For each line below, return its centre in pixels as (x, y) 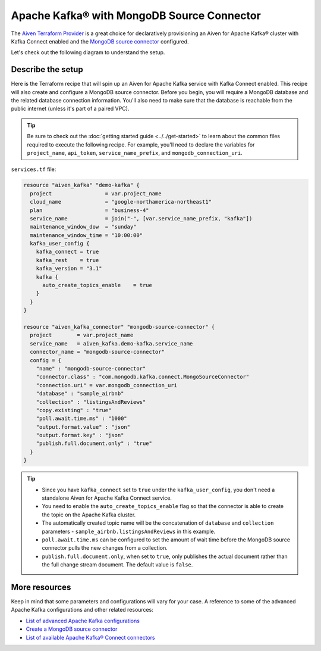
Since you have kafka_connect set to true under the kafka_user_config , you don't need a (158, 490)
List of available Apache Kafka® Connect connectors (90, 637)
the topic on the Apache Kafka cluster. (89, 515)
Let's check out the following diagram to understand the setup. (88, 52)
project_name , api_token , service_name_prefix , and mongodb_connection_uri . (135, 152)
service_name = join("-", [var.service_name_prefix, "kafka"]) (141, 218)
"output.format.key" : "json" (80, 435)
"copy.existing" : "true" (74, 410)
